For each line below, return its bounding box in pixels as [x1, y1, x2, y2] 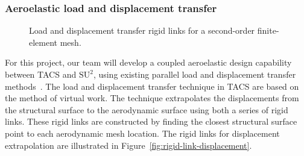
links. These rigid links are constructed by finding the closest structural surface [5, 115, 297, 128]
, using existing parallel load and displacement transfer [93, 68, 296, 80]
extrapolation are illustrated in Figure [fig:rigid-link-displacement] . [5, 139, 252, 151]
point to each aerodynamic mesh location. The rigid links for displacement [5, 126, 280, 139]
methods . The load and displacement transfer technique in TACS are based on [5, 80, 299, 92]
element [29, 36, 58, 48]
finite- [257, 24, 279, 37]
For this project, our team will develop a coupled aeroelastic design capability [5, 56, 292, 69]
